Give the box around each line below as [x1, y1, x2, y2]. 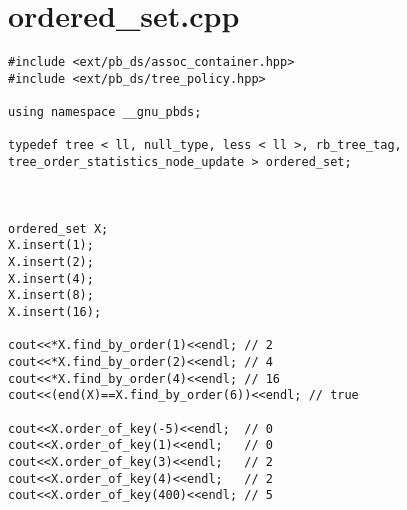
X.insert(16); [8, 304, 102, 319]
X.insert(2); [8, 255, 94, 269]
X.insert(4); [8, 271, 94, 286]
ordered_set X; [8, 221, 109, 236]
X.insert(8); [8, 288, 94, 303]
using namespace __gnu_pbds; [8, 105, 202, 120]
